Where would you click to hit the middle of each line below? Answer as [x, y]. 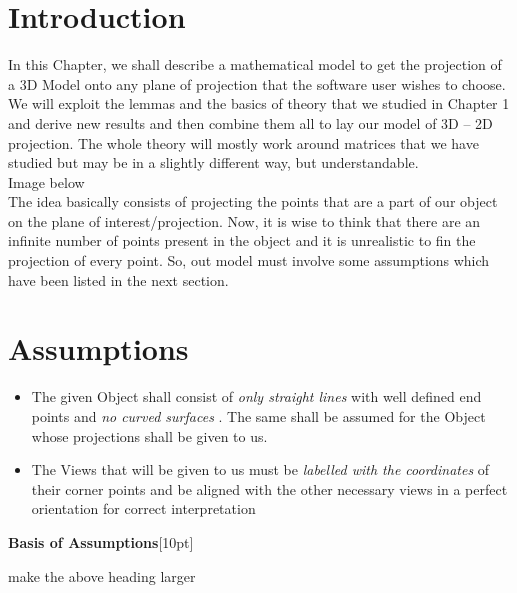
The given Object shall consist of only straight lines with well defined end [256, 396]
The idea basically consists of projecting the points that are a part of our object [253, 201]
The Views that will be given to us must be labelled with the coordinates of [260, 469]
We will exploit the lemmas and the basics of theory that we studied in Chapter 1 [259, 103]
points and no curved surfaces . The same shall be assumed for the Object [258, 415]
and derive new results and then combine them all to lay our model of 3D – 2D [250, 122]
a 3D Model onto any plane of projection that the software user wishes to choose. [257, 83]
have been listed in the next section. [118, 279]
